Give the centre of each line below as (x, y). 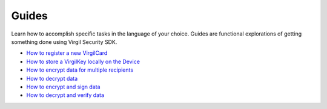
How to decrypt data (52, 78)
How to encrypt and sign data (63, 87)
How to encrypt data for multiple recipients (80, 70)
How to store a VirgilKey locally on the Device (83, 61)
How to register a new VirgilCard (67, 53)
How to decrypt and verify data (65, 95)
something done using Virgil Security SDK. (64, 42)
